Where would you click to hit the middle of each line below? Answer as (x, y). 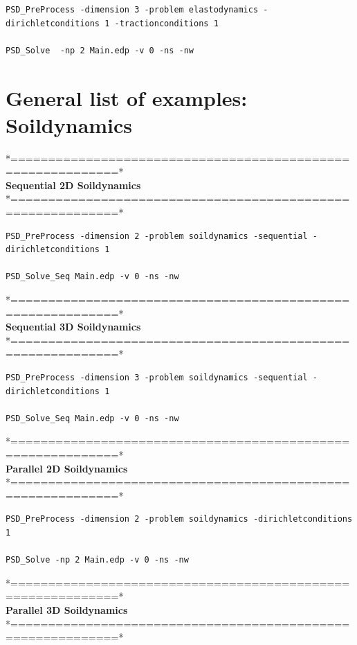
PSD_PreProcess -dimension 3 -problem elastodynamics (132, 10)
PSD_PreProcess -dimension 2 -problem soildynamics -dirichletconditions (179, 519)
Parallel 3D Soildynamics (67, 609)
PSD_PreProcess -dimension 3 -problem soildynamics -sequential (157, 378)
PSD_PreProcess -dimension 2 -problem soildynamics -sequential (157, 236)
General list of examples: (127, 97)
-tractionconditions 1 (166, 23)
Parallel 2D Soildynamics (67, 468)
